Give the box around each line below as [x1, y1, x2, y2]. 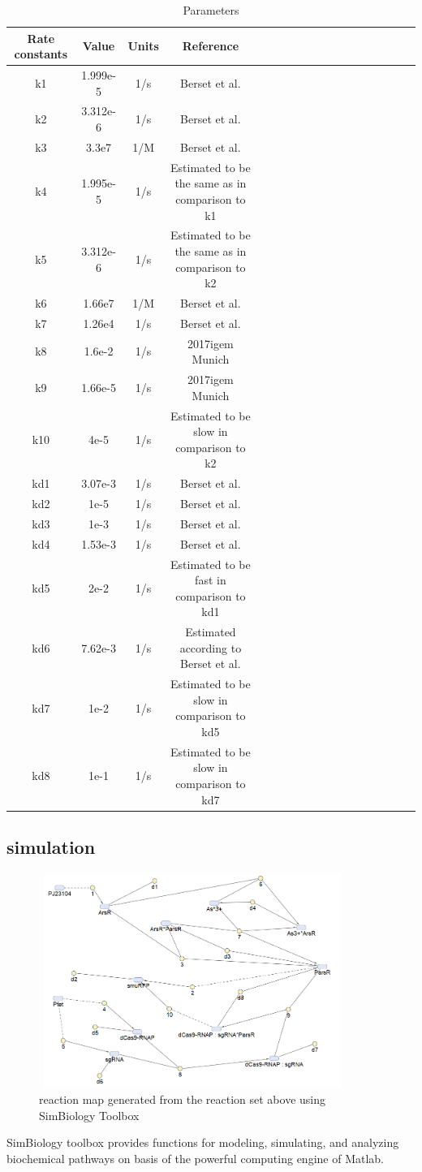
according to [179, 639, 242, 656]
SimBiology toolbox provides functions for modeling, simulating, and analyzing [6, 1134, 399, 1151]
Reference [182, 37, 239, 54]
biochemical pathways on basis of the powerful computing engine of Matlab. [6, 1149, 385, 1166]
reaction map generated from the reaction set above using [39, 1091, 326, 1108]
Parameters [183, 2, 239, 18]
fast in [195, 571, 226, 588]
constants [14, 45, 68, 62]
